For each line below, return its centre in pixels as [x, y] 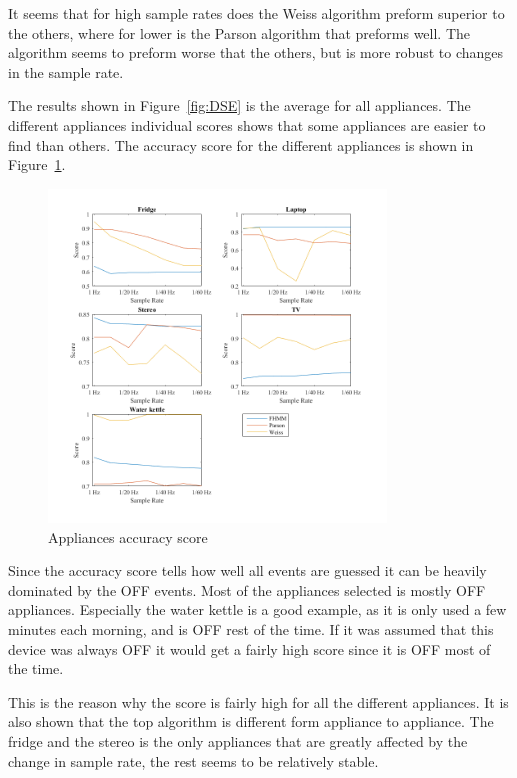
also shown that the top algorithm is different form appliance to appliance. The [251, 721]
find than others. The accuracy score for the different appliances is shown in [241, 144]
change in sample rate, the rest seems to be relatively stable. [193, 760]
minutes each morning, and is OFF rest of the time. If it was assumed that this [251, 628]
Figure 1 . [37, 164]
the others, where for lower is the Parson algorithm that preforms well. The [239, 32]
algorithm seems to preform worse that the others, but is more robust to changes [256, 52]
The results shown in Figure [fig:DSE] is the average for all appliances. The [239, 105]
